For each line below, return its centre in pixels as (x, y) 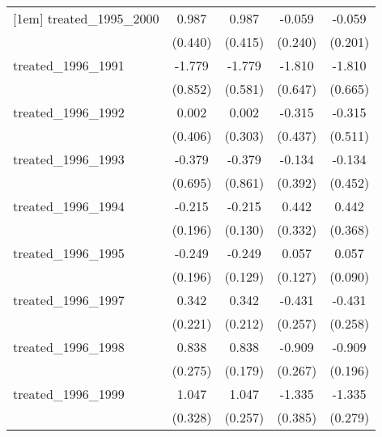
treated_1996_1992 (69, 112)
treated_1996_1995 (69, 253)
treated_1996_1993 (69, 159)
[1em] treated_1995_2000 (86, 18)
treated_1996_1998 (69, 347)
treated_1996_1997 (69, 300)
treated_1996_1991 (69, 65)
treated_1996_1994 (69, 206)
